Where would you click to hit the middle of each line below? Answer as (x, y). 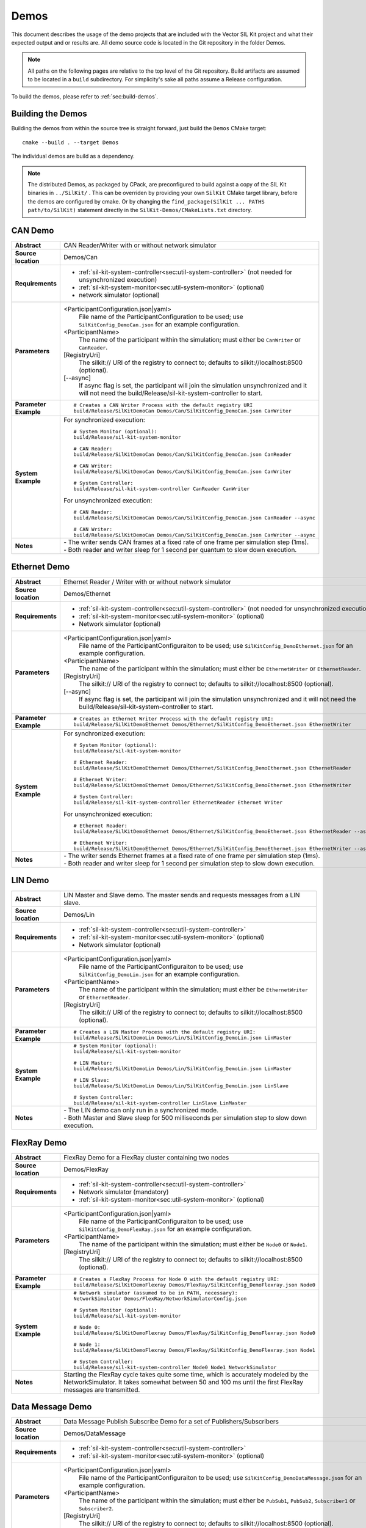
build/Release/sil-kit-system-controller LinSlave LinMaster (160, 1103)
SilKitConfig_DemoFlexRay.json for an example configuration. (165, 1229)
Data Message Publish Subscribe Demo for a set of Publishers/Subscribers (171, 1422)
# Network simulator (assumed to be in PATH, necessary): (156, 1293)
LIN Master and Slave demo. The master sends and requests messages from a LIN (181, 895)
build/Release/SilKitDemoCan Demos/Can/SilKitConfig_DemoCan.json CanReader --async (194, 518)
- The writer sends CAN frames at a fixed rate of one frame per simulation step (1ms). (186, 542)
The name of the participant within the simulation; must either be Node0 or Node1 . (193, 1244)
